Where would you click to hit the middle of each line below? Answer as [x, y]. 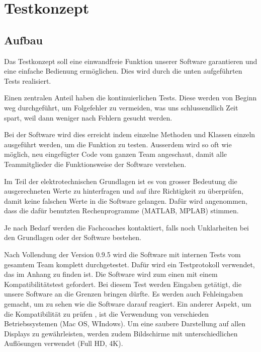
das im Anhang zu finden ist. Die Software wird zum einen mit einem [111, 274]
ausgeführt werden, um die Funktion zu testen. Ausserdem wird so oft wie [118, 144]
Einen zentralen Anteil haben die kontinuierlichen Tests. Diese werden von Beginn [130, 98]
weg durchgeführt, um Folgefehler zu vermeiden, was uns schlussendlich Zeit [121, 107]
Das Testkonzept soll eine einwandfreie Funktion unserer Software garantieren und [131, 61]
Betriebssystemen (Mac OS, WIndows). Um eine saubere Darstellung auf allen [125, 324]
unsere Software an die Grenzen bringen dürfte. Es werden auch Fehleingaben [123, 294]
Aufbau [23, 40]
